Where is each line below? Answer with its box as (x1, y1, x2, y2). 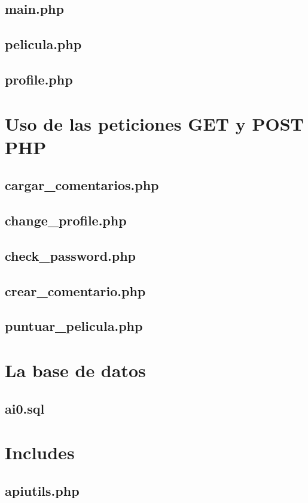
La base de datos (5, 358, 146, 382)
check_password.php (5, 246, 136, 264)
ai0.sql (5, 399, 45, 417)
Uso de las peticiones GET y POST (5, 111, 304, 135)
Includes (5, 440, 75, 465)
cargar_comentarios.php (5, 176, 159, 194)
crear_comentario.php (5, 281, 146, 300)
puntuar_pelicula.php (5, 317, 143, 335)
